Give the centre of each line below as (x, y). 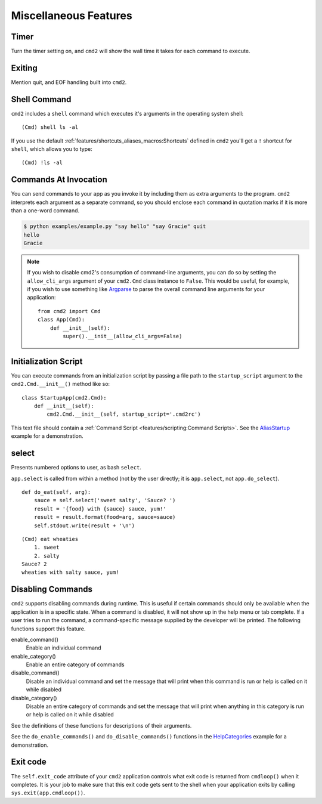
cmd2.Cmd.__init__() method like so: (61, 384)
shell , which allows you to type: (52, 149)
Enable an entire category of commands (75, 664)
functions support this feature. (48, 629)
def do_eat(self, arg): (56, 492)
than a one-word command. (45, 211)
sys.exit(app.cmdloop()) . (48, 793)
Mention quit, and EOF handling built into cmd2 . (69, 82)
